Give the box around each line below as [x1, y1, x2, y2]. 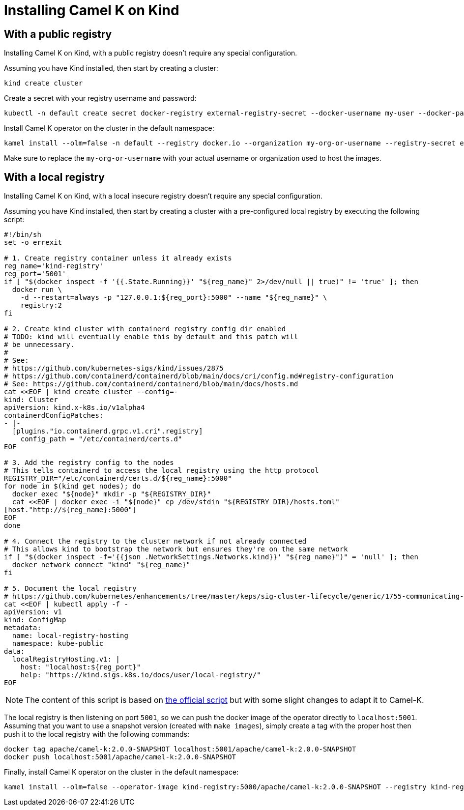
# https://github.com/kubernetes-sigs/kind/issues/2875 [4, 364, 224, 373]
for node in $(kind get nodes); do [4, 482, 141, 491]
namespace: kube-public [12, 639, 104, 648]
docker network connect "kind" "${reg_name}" [12, 561, 191, 569]
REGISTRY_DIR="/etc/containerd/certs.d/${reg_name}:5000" [4, 474, 232, 483]
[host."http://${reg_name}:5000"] [4, 506, 137, 514]
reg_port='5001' [4, 270, 66, 278]
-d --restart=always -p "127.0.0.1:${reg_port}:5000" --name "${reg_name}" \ [20, 293, 327, 302]
